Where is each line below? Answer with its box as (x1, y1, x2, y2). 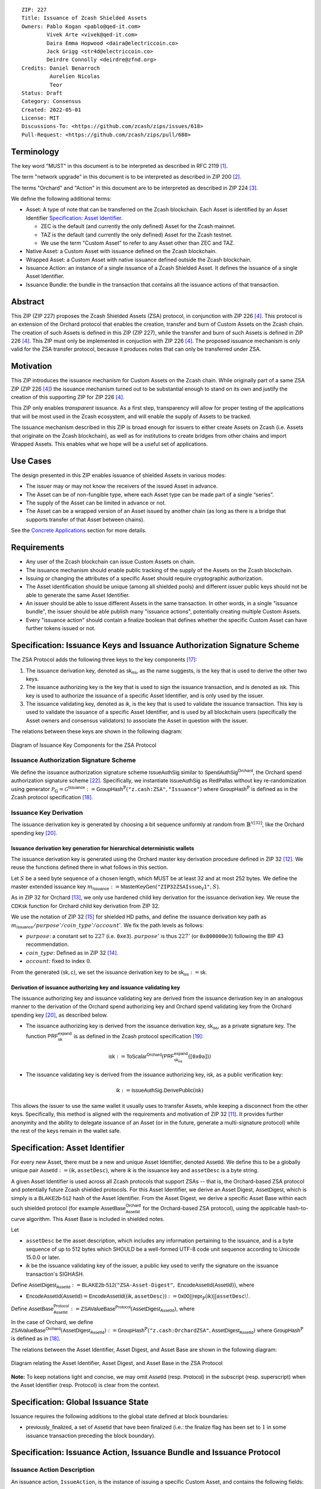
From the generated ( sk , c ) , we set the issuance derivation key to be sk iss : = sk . (11, 968, 207, 977)
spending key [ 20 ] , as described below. (11, 1011, 108, 1018)
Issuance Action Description (11, 1466, 95, 1474)
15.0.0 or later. (26, 1254, 61, 1261)
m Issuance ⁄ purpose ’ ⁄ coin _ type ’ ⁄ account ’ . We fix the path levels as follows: (11, 921, 204, 930)
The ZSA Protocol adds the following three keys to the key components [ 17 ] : (11, 656, 197, 663)
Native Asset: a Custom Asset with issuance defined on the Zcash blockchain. (26, 248, 217, 255)
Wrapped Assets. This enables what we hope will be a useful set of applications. (11, 440, 208, 447)
